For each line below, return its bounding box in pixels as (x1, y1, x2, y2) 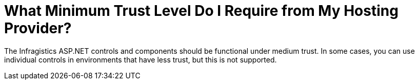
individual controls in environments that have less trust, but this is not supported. (4, 55, 277, 64)
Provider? (4, 19, 72, 37)
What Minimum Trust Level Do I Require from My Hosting (4, 2, 398, 19)
